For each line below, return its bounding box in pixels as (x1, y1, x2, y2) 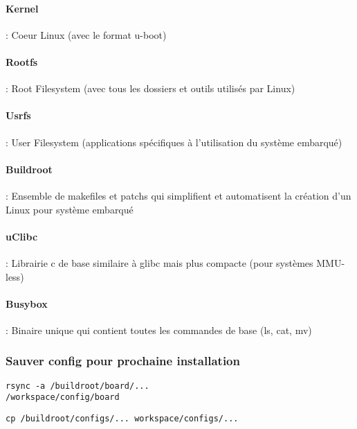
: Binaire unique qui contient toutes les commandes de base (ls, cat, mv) (6, 322, 312, 337)
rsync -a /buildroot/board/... (6, 380, 149, 391)
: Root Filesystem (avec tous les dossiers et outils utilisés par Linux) (6, 81, 295, 96)
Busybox (6, 296, 48, 310)
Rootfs (6, 54, 38, 69)
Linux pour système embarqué (6, 202, 134, 216)
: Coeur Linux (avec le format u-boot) (6, 27, 167, 42)
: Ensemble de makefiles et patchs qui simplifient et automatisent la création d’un (6, 188, 351, 202)
